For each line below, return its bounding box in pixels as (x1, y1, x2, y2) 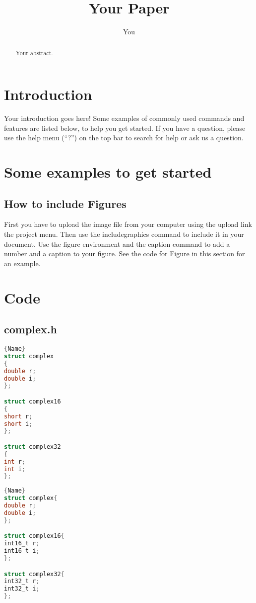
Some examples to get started (4, 162, 212, 182)
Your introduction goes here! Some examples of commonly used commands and (4, 113, 245, 123)
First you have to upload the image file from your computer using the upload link (4, 219, 252, 229)
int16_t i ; (4, 547, 40, 555)
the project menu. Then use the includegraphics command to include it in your (4, 229, 244, 239)
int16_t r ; (4, 540, 40, 547)
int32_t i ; (4, 585, 40, 593)
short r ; (4, 412, 33, 420)
